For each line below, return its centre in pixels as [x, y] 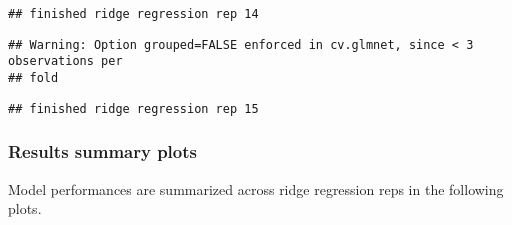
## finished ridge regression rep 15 [133, 108]
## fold [33, 77]
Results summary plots [102, 151]
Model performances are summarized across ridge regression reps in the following [256, 188]
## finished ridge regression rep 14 [133, 14]
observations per [65, 61]
